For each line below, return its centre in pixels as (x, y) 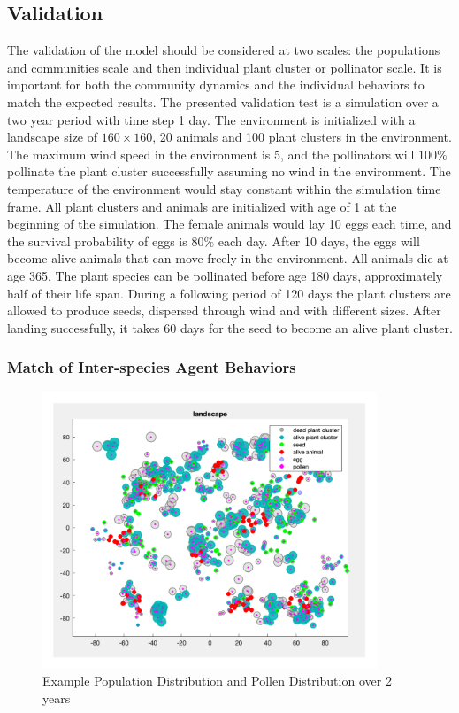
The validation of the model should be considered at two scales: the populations (224, 50)
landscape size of (53, 137)
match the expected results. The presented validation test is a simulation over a (223, 101)
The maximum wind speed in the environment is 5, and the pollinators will (211, 154)
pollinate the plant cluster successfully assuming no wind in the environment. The (229, 171)
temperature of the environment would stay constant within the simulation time (224, 188)
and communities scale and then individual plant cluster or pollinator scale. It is (225, 67)
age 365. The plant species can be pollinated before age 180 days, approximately (225, 275)
